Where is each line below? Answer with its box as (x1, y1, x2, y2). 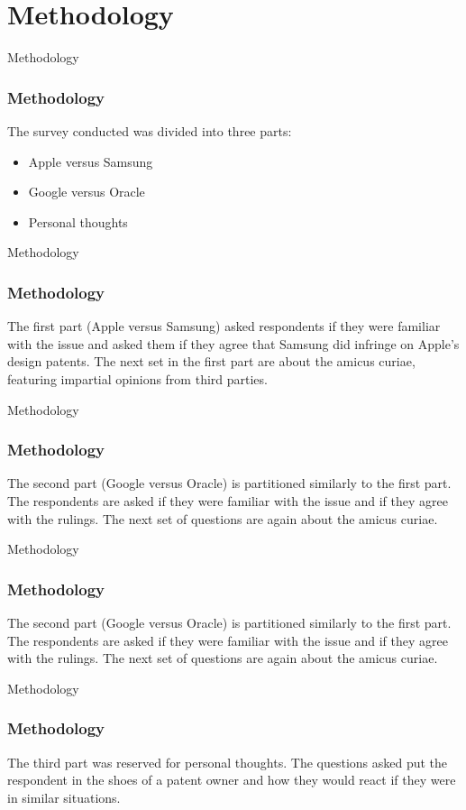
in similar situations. (7, 787, 121, 806)
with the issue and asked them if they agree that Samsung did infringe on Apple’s (7, 334, 460, 353)
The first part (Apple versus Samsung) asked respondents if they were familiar (7, 317, 441, 336)
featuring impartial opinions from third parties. (7, 369, 268, 388)
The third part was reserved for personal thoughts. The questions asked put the (7, 752, 448, 771)
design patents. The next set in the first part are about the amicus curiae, (7, 352, 416, 371)
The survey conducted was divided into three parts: (7, 121, 292, 140)
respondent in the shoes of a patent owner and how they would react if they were (7, 770, 456, 789)
